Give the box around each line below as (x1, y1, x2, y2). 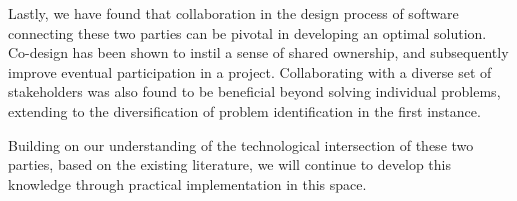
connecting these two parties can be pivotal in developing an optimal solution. (8, 22, 487, 43)
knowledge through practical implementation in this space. (8, 173, 367, 194)
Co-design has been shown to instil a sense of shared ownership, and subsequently (8, 42, 509, 63)
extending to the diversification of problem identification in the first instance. (8, 100, 481, 121)
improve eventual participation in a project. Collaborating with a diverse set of (8, 61, 492, 82)
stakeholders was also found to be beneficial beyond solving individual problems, (8, 81, 501, 102)
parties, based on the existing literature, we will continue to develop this (8, 154, 451, 175)
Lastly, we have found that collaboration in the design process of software (8, 3, 459, 23)
